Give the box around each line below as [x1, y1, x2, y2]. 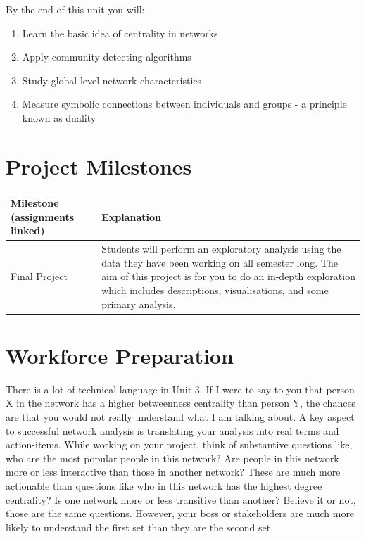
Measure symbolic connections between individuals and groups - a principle [22, 96, 347, 111]
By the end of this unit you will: [6, 2, 145, 16]
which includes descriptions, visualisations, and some [101, 283, 329, 297]
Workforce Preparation [6, 341, 234, 369]
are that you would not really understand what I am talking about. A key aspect [6, 410, 355, 424]
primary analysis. [101, 296, 176, 311]
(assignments [11, 209, 75, 224]
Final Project [11, 269, 68, 284]
